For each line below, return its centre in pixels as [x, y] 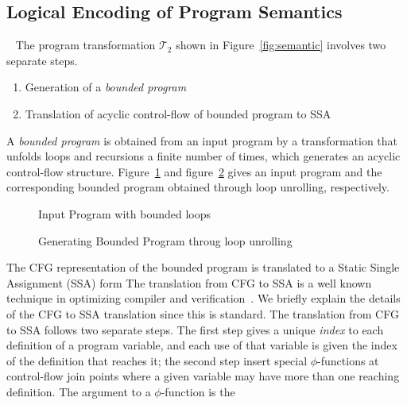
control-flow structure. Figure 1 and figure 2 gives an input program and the [194, 171]
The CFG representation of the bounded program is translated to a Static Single [203, 267]
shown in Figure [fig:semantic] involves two [281, 45]
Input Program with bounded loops [125, 213]
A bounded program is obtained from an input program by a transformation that [202, 140]
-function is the [198, 391]
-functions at [348, 360]
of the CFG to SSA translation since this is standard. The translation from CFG [203, 313]
